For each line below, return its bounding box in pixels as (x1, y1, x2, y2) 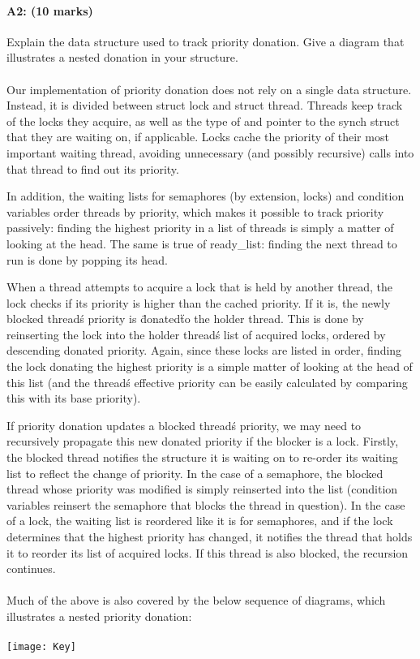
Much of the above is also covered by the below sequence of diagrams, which (6, 592, 386, 609)
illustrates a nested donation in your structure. (6, 49, 238, 66)
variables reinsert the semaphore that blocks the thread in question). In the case (6, 496, 405, 513)
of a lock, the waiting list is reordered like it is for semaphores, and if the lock (6, 512, 393, 529)
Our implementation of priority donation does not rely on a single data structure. (6, 80, 412, 97)
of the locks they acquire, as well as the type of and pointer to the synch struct (6, 112, 400, 129)
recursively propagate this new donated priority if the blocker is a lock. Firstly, (6, 433, 399, 450)
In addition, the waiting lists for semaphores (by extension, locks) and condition (6, 187, 405, 205)
